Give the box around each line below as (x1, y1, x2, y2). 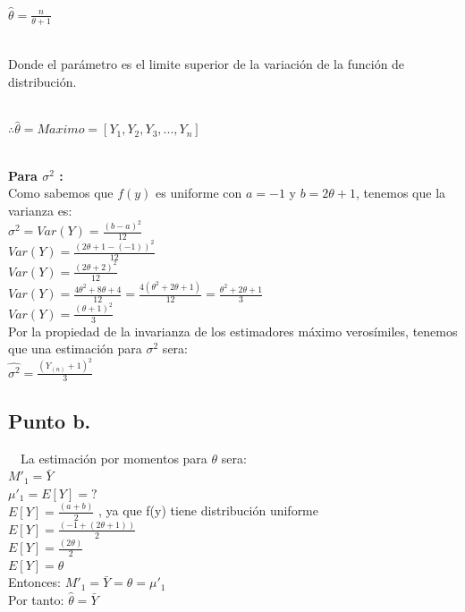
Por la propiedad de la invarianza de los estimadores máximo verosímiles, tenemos (8, 321, 458, 340)
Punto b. (8, 406, 91, 434)
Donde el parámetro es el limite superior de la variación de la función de (8, 55, 405, 73)
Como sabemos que (8, 183, 114, 202)
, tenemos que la (356, 183, 446, 202)
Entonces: (8, 573, 61, 591)
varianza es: (8, 201, 72, 220)
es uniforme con (156, 183, 242, 202)
